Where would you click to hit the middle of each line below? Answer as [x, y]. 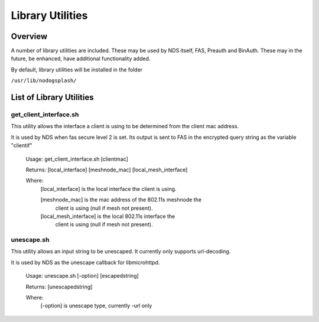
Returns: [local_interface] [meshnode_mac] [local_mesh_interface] [107, 170]
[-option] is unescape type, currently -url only [96, 306]
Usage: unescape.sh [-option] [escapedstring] [82, 276]
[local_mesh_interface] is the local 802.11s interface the [108, 216]
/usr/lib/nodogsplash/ [44, 81]
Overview [29, 36]
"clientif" [22, 145]
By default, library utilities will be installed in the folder [77, 69]
